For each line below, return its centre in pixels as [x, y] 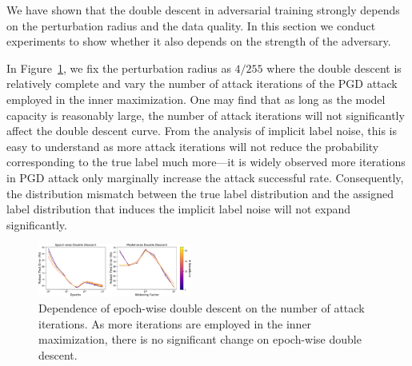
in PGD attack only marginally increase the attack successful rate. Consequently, [205, 177]
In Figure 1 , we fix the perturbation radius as [119, 68]
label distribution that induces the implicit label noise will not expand [179, 209]
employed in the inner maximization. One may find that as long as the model [196, 99]
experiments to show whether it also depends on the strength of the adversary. [199, 41]
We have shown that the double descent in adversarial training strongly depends [203, 10]
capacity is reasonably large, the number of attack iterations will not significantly [206, 115]
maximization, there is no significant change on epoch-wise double [200, 339]
